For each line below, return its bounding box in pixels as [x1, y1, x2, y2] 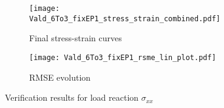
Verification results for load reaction [5, 91, 139, 104]
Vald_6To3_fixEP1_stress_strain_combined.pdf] [29, 14, 220, 23]
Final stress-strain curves [29, 32, 122, 44]
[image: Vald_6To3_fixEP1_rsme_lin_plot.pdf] [29, 53, 216, 62]
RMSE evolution [29, 70, 91, 83]
